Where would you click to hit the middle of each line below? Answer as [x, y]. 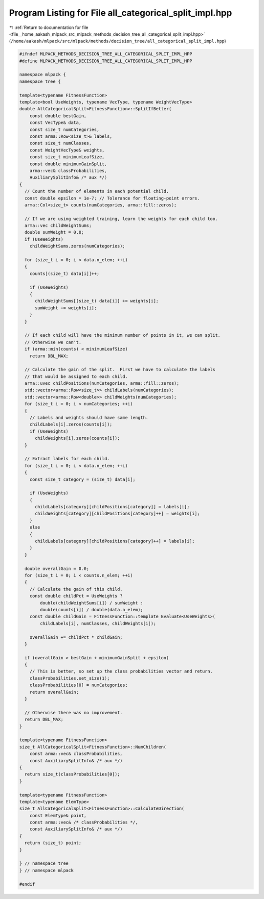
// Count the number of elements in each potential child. [97, 191]
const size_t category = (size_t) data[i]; [82, 479]
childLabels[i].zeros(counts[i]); [71, 425]
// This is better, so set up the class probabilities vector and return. [121, 671]
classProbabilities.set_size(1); [70, 678]
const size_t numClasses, [61, 143]
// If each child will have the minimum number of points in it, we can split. [123, 335]
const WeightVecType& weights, [67, 150]
